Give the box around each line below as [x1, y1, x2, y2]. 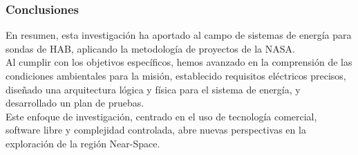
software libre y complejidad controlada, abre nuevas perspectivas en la [6, 122, 306, 137]
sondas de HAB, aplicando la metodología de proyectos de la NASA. [6, 41, 295, 55]
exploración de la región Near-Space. [6, 136, 160, 150]
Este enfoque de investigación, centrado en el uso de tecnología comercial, [6, 109, 317, 123]
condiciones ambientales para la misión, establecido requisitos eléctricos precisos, [6, 69, 346, 82]
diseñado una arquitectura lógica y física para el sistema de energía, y [6, 82, 301, 96]
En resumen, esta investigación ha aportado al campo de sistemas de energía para [6, 28, 352, 42]
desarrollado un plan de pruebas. [6, 95, 144, 110]
